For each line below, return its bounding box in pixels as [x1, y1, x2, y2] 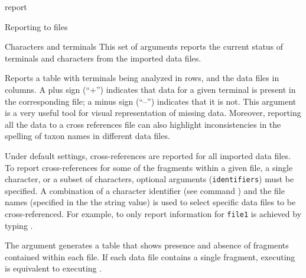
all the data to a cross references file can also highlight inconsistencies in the [5, 118, 281, 130]
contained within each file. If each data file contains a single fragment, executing [5, 250, 295, 263]
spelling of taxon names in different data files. [5, 130, 170, 142]
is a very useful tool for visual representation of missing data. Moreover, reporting [5, 106, 301, 119]
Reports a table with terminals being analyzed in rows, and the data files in [5, 72, 279, 84]
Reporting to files [5, 20, 68, 33]
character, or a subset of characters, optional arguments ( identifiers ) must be [5, 173, 294, 185]
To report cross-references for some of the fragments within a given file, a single [5, 161, 293, 173]
